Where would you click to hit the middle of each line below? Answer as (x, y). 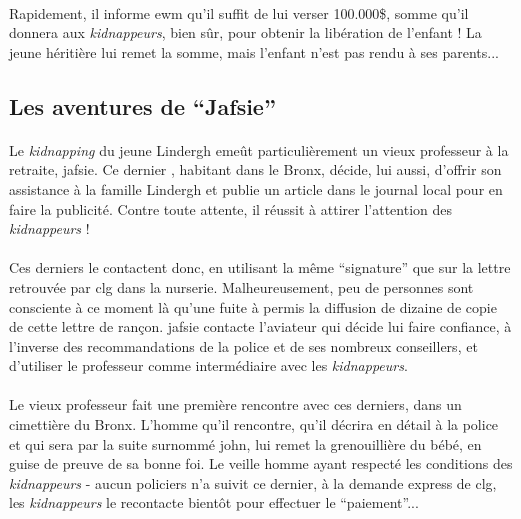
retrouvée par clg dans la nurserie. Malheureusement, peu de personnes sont (241, 286)
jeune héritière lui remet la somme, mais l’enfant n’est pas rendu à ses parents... (254, 51)
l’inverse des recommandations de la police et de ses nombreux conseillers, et (243, 345)
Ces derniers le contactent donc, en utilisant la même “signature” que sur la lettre (260, 267)
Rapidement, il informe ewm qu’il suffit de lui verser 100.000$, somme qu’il (239, 12)
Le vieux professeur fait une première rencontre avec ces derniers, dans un (235, 404)
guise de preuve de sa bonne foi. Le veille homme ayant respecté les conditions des (261, 463)
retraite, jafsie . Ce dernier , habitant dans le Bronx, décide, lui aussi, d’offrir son (255, 169)
